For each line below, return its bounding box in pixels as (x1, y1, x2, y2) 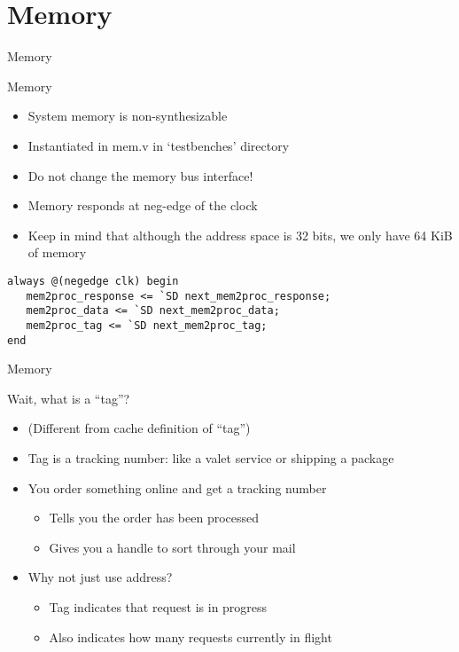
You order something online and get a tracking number (27, 478, 327, 497)
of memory (27, 243, 87, 262)
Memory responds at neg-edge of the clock (27, 196, 258, 215)
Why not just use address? (27, 568, 173, 586)
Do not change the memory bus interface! (27, 166, 253, 185)
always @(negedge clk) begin (7, 274, 179, 287)
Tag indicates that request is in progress (49, 597, 268, 616)
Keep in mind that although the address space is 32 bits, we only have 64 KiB (27, 225, 453, 244)
